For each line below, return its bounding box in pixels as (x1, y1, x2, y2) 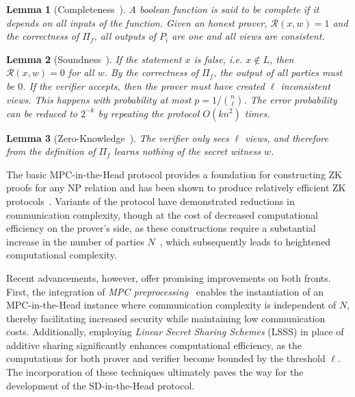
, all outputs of (94, 29, 157, 43)
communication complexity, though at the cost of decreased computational (6, 207, 318, 221)
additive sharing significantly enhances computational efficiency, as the (6, 337, 302, 352)
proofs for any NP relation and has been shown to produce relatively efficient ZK (6, 180, 346, 195)
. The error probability (244, 92, 337, 106)
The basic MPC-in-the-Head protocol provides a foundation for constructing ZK (6, 167, 343, 181)
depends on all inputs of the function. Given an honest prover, (6, 15, 267, 29)
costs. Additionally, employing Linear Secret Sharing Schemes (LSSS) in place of (6, 324, 344, 339)
